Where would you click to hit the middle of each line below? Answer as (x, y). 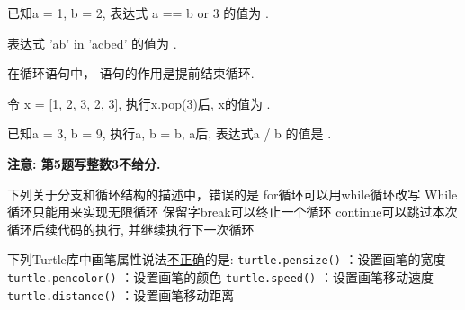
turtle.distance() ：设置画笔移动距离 (121, 294)
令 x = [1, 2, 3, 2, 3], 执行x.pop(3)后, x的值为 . (139, 103)
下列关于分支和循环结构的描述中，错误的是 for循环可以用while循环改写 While (232, 194)
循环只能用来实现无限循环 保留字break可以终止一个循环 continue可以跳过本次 (232, 212)
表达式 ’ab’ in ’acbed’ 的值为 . (92, 43)
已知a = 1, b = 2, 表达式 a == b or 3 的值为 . (138, 13)
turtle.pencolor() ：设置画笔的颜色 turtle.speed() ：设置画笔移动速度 (220, 277)
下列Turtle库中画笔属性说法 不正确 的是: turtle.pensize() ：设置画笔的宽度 (227, 259)
